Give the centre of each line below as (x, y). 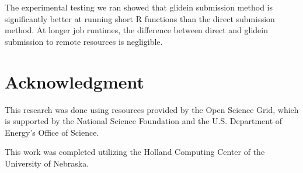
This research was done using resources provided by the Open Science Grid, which (152, 109)
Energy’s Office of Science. (52, 132)
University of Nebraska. (47, 163)
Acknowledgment (74, 81)
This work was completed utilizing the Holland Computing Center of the (135, 152)
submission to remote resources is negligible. (84, 41)
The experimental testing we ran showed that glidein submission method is (139, 7)
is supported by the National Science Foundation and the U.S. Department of (144, 121)
